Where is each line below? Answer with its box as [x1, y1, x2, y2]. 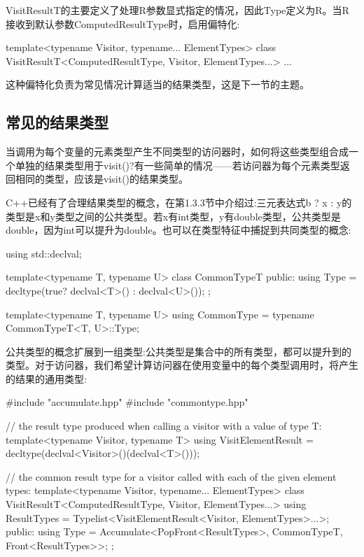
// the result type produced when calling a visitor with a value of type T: [6, 418, 322, 433]
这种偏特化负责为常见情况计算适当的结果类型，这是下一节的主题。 [6, 77, 309, 92]
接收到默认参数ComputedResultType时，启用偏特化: [6, 16, 240, 31]
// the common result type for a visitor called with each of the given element [6, 469, 337, 484]
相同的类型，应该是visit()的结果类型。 [15, 171, 189, 186]
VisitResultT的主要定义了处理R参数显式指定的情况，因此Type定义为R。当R [6, 3, 349, 17]
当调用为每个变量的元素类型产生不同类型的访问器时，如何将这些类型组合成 [6, 144, 349, 159]
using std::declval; [6, 246, 82, 260]
